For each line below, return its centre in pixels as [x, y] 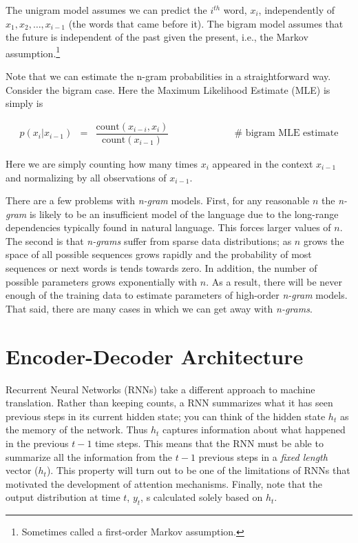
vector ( [22, 470]
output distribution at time [63, 497]
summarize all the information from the [89, 456]
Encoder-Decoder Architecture [155, 356]
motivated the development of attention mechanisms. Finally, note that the [164, 483]
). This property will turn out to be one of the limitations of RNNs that [198, 470]
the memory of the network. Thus [77, 430]
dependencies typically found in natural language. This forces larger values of [168, 227]
